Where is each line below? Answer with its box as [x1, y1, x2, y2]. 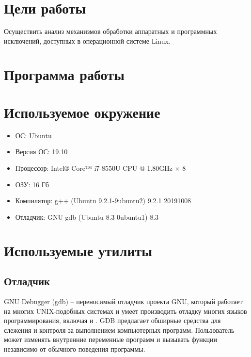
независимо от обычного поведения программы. [4, 343, 145, 354]
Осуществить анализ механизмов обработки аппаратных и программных [4, 26, 217, 36]
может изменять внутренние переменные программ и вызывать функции [4, 334, 218, 344]
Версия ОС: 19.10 [15, 146, 68, 157]
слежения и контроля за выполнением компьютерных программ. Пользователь [4, 325, 235, 335]
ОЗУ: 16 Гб [15, 179, 49, 189]
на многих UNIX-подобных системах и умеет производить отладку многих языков [4, 306, 247, 316]
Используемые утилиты [4, 240, 153, 260]
